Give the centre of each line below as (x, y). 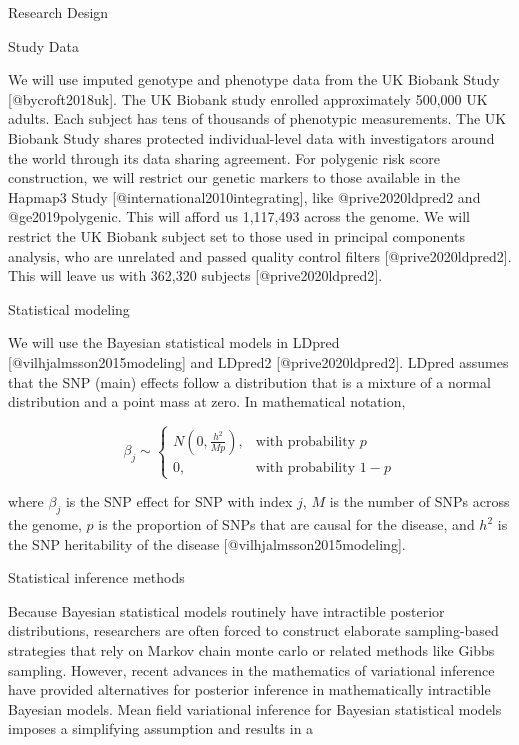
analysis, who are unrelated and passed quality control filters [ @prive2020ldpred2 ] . (260, 255)
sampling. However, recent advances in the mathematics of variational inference (251, 669)
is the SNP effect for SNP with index (179, 501)
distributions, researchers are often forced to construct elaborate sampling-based (253, 630)
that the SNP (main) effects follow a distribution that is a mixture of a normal (249, 381)
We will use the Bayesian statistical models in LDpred (174, 342)
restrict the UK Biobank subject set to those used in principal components (236, 235)
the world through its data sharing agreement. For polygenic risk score (224, 157)
